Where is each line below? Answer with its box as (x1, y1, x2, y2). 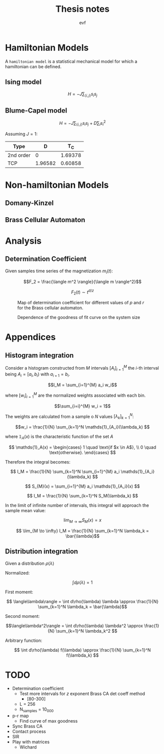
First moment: (5, 589, 33, 595)
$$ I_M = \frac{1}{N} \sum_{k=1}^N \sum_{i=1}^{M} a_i (10, 468, 120, 474)
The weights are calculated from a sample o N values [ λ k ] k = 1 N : (5, 412, 134, 421)
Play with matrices (12, 739, 50, 745)
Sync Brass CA (12, 724, 43, 729)
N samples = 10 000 (19, 706, 54, 714)
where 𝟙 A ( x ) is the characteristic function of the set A (5, 434, 113, 440)
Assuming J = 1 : (5, 131, 38, 137)
